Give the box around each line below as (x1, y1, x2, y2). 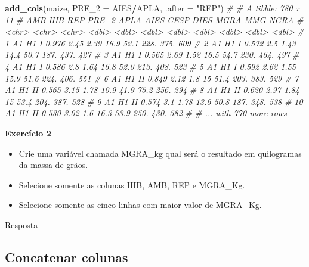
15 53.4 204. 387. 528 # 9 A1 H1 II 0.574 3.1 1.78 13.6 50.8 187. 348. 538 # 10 (5, 95, 303, 107)
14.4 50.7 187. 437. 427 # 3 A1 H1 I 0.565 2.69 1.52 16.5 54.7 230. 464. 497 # (5, 48, 299, 61)
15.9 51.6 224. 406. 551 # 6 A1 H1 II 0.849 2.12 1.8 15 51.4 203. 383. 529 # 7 (5, 72, 299, 84)
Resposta (5, 218, 38, 231)
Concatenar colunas (5, 247, 128, 266)
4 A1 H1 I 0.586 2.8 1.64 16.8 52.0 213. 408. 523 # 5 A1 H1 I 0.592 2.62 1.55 (5, 60, 296, 72)
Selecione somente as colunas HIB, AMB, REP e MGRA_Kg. (18, 178, 245, 191)
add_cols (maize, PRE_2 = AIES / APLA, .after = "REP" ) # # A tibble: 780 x (5, 2, 299, 14)
